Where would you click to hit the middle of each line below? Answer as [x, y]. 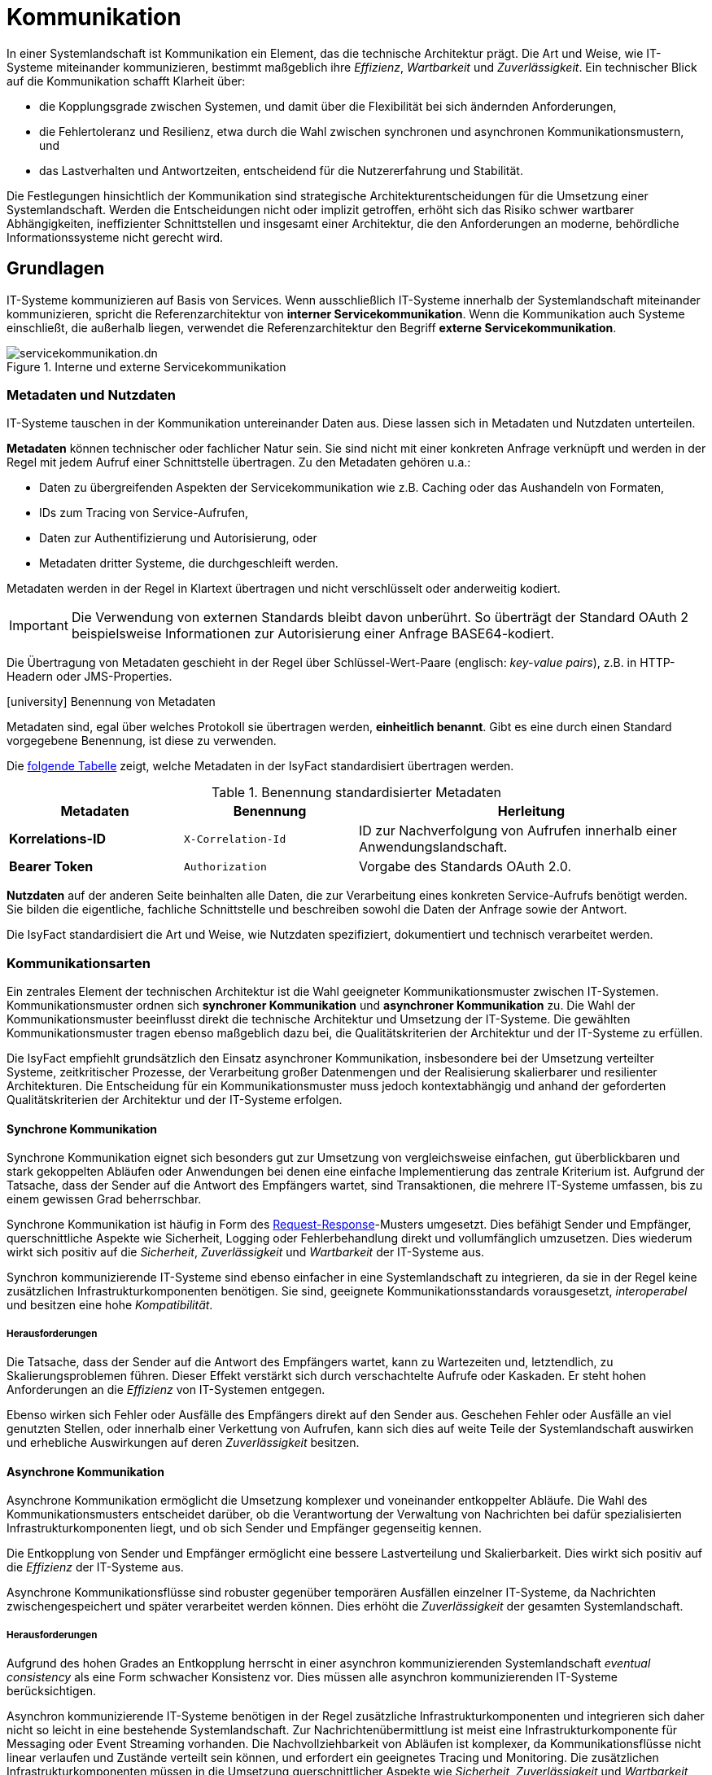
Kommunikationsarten [79, 963]
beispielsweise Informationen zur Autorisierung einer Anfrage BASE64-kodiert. [313, 634]
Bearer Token [51, 867]
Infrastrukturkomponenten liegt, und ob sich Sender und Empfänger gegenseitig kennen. [244, 1528]
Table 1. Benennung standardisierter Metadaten [356, 793]
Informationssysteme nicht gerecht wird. [115, 237]
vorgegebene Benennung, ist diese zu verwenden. [142, 741]
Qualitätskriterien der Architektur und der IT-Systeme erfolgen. [175, 1100]
